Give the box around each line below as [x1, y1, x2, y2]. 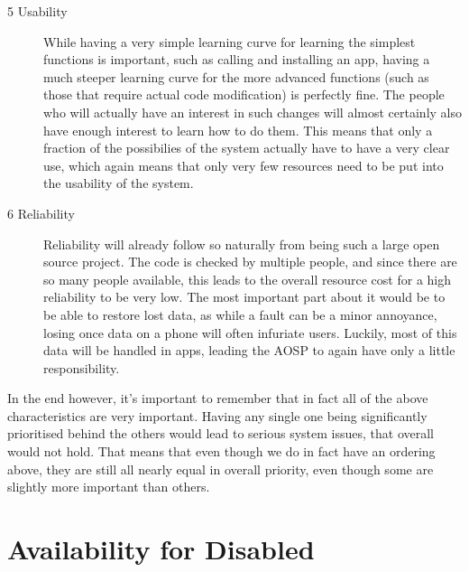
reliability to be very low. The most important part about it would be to [43, 287, 446, 306]
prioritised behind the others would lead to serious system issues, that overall [7, 424, 434, 443]
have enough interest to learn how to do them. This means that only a [43, 120, 433, 139]
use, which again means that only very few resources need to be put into [43, 155, 444, 174]
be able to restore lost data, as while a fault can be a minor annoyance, [43, 305, 437, 324]
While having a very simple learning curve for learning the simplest [43, 32, 416, 51]
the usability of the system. [43, 173, 194, 192]
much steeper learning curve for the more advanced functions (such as [43, 67, 429, 86]
